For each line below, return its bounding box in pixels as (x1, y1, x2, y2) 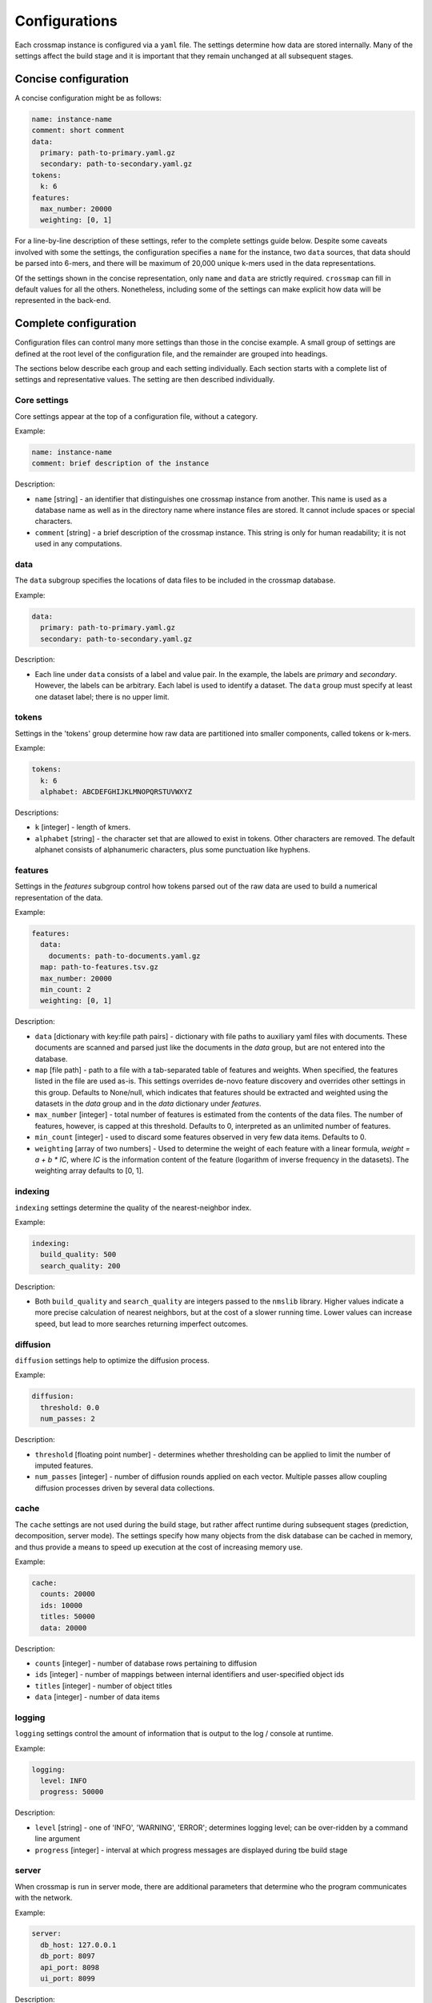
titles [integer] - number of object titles (34, 1681, 173, 1691)
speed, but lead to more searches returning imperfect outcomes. (34, 1319, 248, 1328)
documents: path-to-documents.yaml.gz (48, 951, 201, 961)
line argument (34, 1834, 81, 1844)
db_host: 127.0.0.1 (40, 1940, 117, 1949)
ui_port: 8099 (40, 1974, 96, 1983)
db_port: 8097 (40, 1952, 96, 1961)
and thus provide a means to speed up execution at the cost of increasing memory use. (14, 1542, 303, 1552)
